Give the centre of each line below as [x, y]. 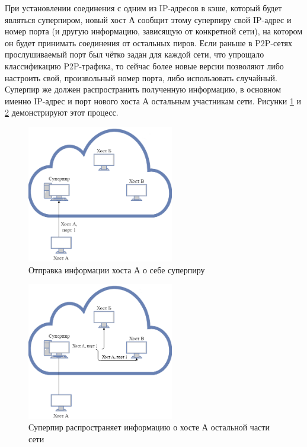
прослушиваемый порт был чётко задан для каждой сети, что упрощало [135, 54]
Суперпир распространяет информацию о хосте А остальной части [149, 427]
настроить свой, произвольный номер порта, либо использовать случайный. [141, 77]
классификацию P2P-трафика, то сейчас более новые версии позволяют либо [144, 66]
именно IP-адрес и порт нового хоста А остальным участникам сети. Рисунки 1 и [153, 100]
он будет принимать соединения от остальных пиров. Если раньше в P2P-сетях [149, 42]
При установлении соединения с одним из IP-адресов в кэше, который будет [143, 8]
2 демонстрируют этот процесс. [62, 112]
